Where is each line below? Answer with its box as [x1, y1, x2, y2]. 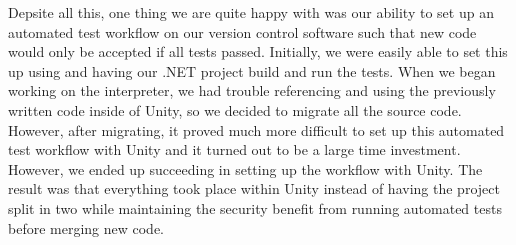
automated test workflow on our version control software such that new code [8, 21, 477, 42]
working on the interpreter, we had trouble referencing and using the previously [8, 80, 496, 101]
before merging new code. [8, 217, 165, 238]
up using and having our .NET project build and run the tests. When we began [8, 60, 496, 81]
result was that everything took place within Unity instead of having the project [8, 178, 500, 199]
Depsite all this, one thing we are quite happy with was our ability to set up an [8, 2, 494, 22]
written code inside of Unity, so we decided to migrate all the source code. [8, 99, 462, 120]
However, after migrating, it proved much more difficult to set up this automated [8, 119, 505, 140]
